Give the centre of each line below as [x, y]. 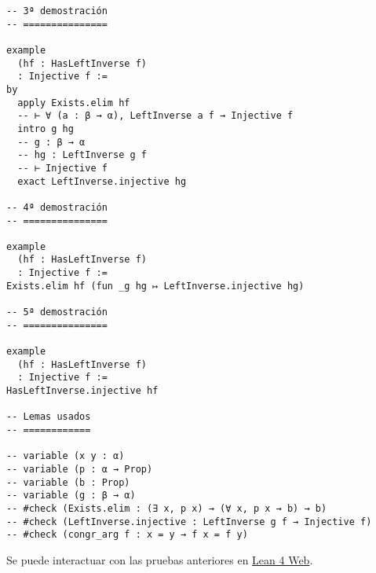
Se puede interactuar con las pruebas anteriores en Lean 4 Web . [160, 559]
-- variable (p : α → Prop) [80, 469]
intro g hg [46, 129]
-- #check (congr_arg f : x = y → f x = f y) [127, 535]
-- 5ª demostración [57, 312]
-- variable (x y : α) [66, 456]
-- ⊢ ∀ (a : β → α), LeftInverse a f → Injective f [155, 116]
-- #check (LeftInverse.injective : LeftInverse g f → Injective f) [189, 522]
